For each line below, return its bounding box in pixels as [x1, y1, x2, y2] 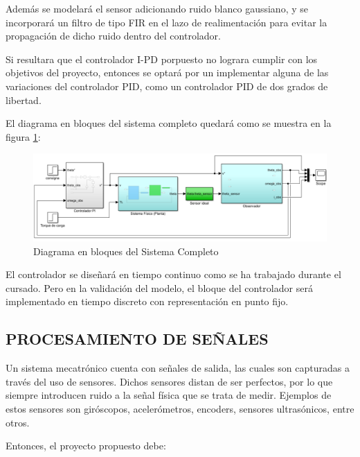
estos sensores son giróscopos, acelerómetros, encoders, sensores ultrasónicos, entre [6, 402, 354, 415]
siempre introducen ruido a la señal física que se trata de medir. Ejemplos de [6, 388, 332, 402]
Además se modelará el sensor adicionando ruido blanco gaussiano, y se [6, 1, 308, 15]
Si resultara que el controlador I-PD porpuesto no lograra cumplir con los [6, 51, 318, 66]
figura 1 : [6, 129, 41, 144]
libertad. [6, 92, 42, 107]
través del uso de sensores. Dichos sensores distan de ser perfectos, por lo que [6, 374, 333, 388]
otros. [6, 415, 30, 429]
